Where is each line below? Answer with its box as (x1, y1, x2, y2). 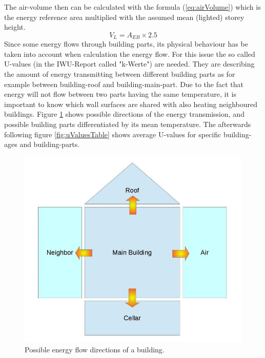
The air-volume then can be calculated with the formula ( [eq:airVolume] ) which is (4, 2, 261, 12)
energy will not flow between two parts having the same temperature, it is (4, 89, 237, 99)
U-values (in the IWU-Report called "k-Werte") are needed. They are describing (4, 58, 255, 69)
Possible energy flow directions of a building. (25, 344, 165, 354)
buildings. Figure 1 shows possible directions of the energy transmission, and (4, 109, 244, 119)
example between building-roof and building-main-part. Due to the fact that (4, 78, 243, 89)
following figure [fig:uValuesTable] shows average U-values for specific (4, 129, 221, 139)
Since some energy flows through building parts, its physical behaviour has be (4, 38, 248, 49)
